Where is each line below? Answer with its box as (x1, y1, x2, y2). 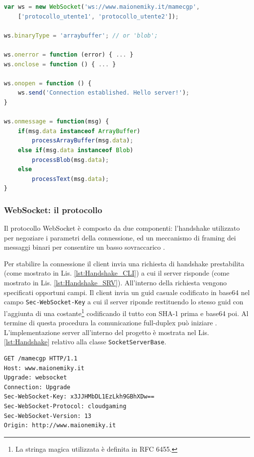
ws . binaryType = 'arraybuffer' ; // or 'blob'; (4, 32, 158, 39)
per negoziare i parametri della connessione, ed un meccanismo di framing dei (4, 232, 236, 242)
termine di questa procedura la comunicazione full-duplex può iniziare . (4, 318, 217, 328)
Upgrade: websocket (4, 374, 67, 381)
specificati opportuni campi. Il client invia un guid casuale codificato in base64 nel (4, 287, 250, 297)
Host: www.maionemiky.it (4, 364, 85, 372)
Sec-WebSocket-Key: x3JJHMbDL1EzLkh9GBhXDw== (4, 393, 154, 400)
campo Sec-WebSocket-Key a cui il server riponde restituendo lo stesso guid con (4, 297, 244, 307)
